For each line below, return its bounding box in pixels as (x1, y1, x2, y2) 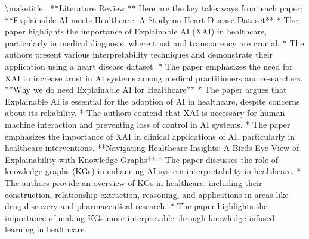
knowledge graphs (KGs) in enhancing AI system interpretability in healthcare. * (5, 165, 301, 177)
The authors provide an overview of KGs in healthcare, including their (5, 176, 262, 188)
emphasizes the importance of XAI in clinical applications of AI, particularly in (5, 130, 295, 142)
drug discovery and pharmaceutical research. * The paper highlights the (5, 200, 268, 212)
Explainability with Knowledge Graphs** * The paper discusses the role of (5, 153, 279, 165)
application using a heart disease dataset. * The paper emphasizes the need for (5, 59, 293, 72)
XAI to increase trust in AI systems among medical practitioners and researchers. (5, 71, 303, 84)
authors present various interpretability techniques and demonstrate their (5, 48, 273, 61)
